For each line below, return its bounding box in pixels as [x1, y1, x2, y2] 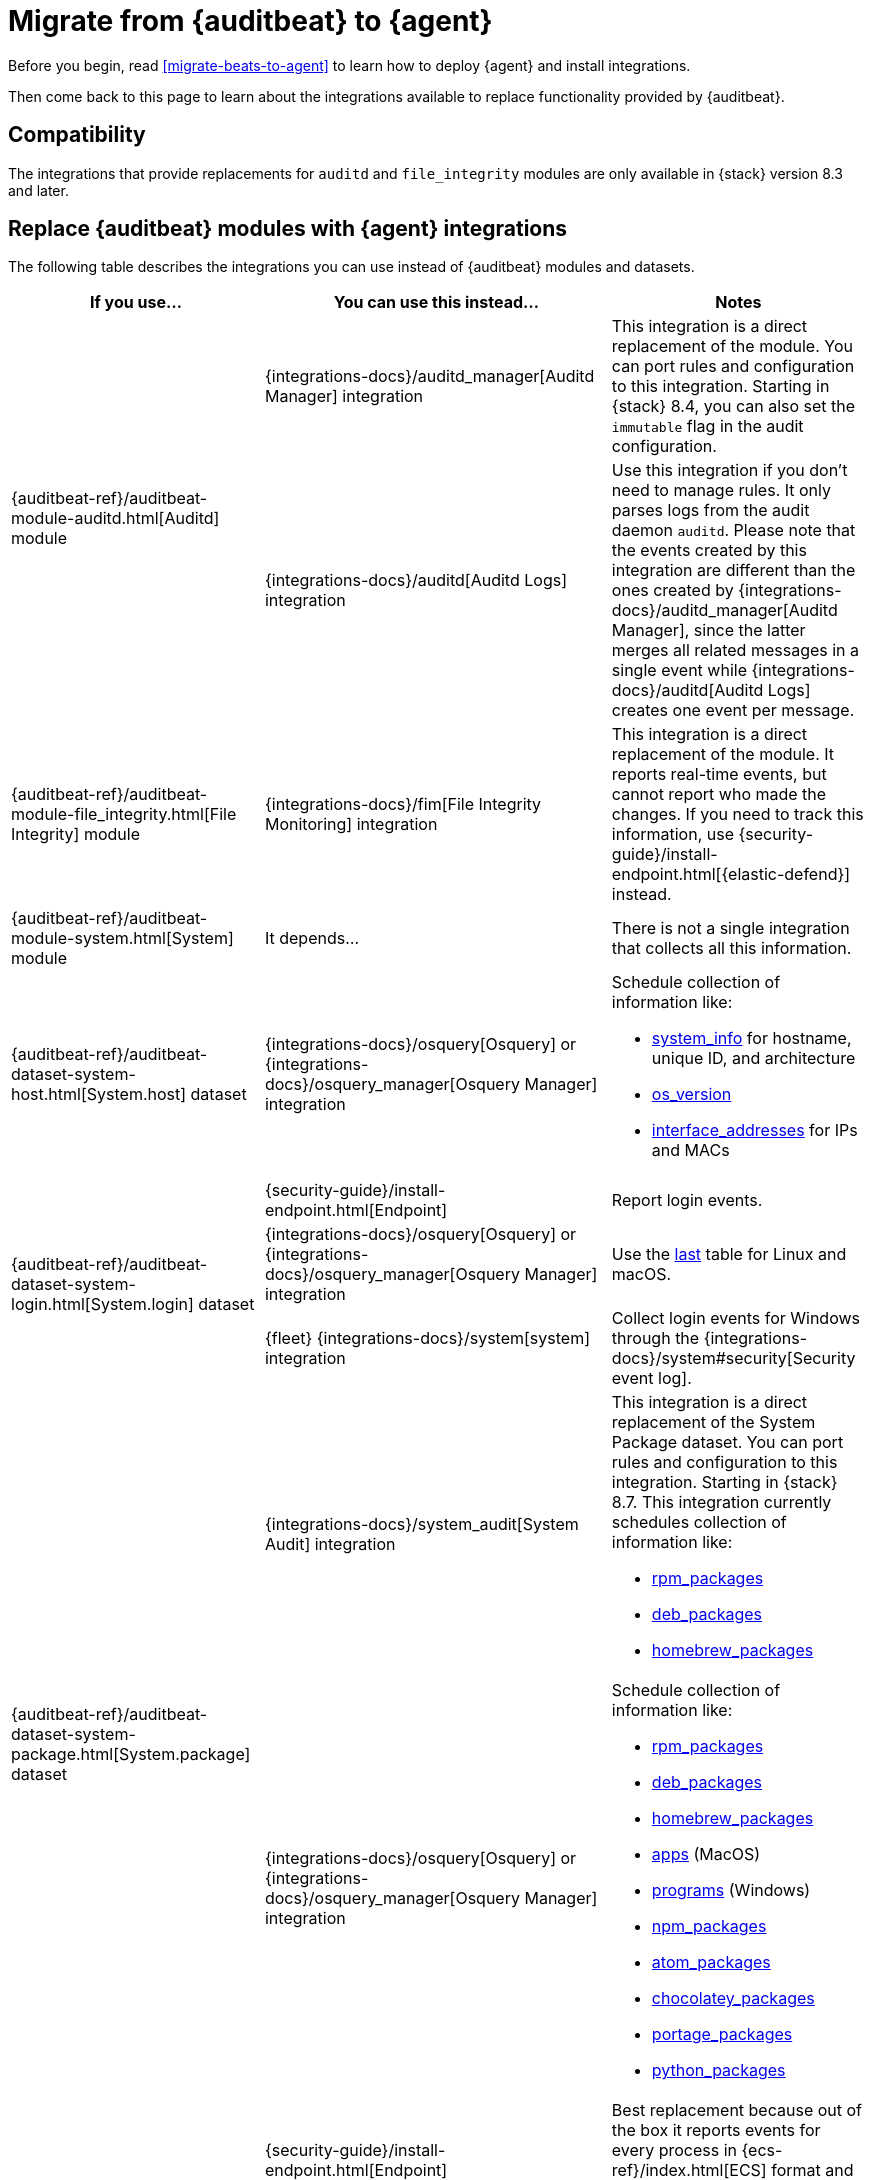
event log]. [611, 1368, 692, 1389]
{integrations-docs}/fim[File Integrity [264, 794, 542, 815]
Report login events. [611, 1190, 763, 1211]
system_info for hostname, [651, 1028, 852, 1049]
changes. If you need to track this [611, 804, 864, 825]
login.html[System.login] [11, 1294, 194, 1315]
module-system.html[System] [11, 928, 234, 949]
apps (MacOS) [651, 1844, 761, 1865]
